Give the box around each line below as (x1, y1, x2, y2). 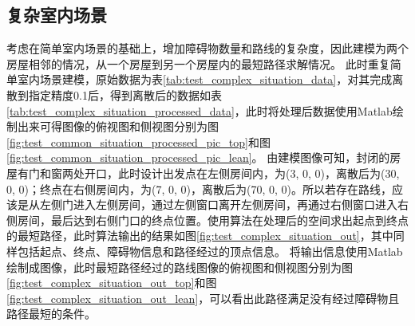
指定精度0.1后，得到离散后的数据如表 (28, 86, 222, 103)
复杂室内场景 (6, 2, 107, 27)
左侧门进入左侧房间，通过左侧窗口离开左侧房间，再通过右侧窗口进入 (39, 196, 397, 213)
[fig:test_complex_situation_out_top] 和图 (6, 274, 217, 291)
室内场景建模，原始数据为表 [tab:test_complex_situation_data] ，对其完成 (17, 71, 393, 88)
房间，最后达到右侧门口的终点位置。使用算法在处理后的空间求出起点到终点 (17, 211, 409, 228)
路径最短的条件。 (6, 305, 96, 322)
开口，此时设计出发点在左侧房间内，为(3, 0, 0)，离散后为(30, (84, 164, 400, 181)
